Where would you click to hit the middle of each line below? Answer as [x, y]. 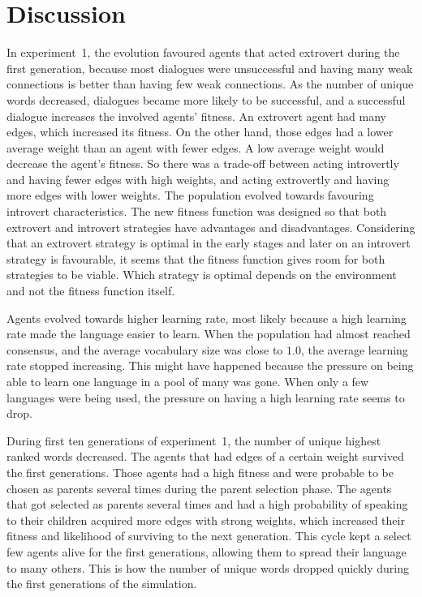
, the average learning [354, 349]
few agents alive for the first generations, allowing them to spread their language [207, 551]
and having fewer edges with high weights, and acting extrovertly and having [198, 179]
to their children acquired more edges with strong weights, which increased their [206, 520]
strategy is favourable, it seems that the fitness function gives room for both [196, 258]
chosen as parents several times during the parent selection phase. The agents [199, 488]
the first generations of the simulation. [102, 584]
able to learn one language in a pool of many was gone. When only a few [188, 381]
